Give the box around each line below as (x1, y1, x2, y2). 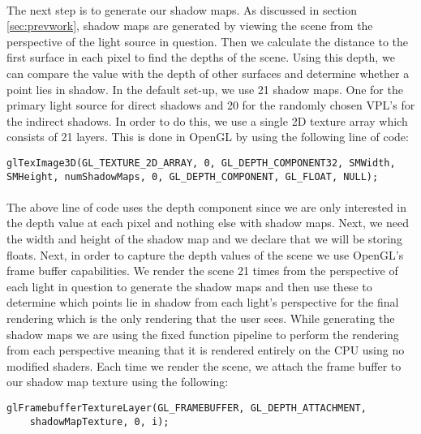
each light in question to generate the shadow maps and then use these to (6, 277, 372, 294)
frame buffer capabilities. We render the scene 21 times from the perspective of (6, 262, 398, 279)
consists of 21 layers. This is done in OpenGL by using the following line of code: (6, 128, 409, 145)
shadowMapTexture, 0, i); (29, 415, 170, 428)
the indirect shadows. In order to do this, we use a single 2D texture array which (6, 112, 408, 129)
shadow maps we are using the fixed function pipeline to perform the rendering (6, 325, 399, 342)
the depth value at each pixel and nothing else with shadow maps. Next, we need (6, 214, 410, 231)
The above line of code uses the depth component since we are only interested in (6, 198, 407, 215)
